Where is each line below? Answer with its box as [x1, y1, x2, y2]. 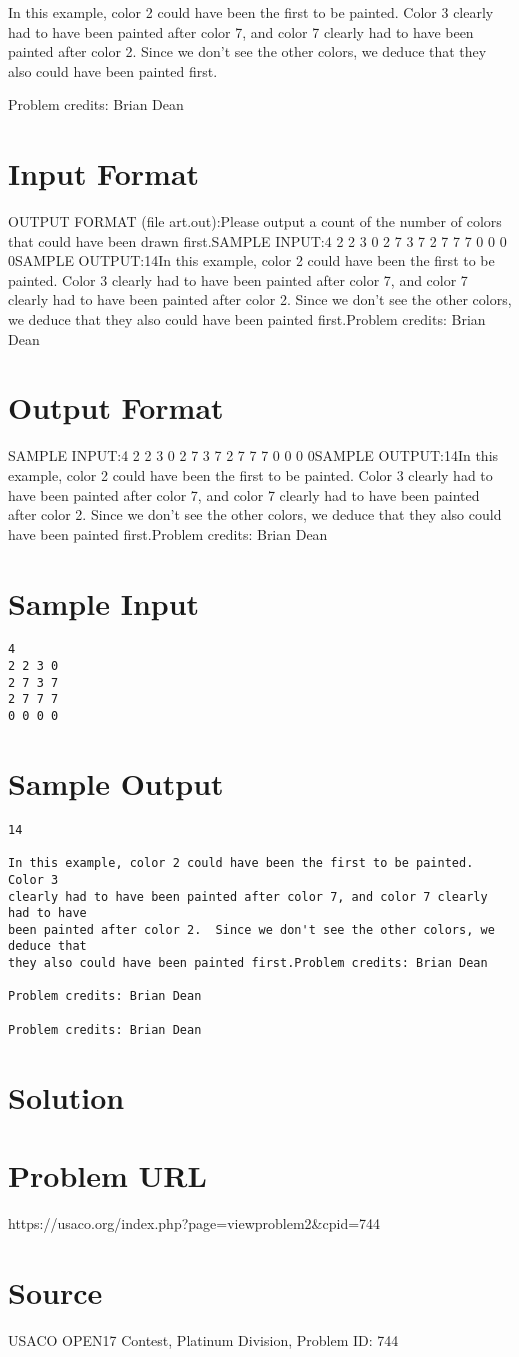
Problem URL [8, 1154, 207, 1195]
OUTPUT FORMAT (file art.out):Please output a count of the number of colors [8, 211, 502, 232]
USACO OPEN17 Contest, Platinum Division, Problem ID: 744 [8, 1329, 399, 1350]
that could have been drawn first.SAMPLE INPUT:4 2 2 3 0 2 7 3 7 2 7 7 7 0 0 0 [8, 230, 507, 251]
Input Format [8, 153, 200, 194]
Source [8, 1271, 103, 1312]
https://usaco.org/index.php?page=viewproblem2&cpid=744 [8, 1212, 381, 1233]
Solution [8, 1076, 125, 1117]
